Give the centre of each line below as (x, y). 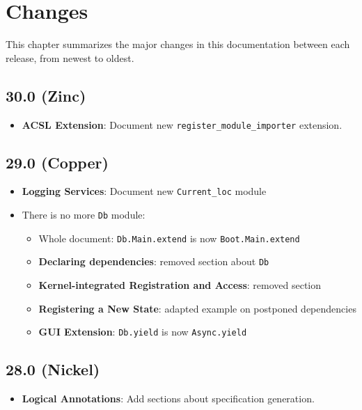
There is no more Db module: (84, 215)
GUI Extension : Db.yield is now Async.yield (143, 332)
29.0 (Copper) (57, 162)
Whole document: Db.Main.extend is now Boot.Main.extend (169, 238)
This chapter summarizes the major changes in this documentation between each (178, 44)
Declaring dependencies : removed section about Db (154, 261)
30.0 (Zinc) (46, 95)
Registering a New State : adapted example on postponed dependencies (197, 308)
